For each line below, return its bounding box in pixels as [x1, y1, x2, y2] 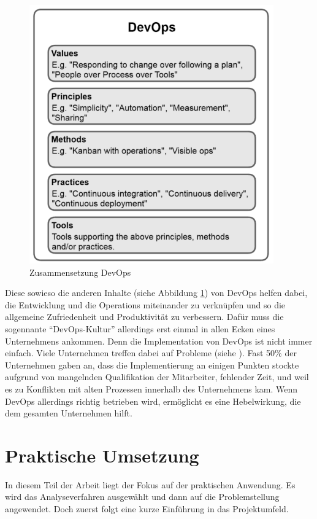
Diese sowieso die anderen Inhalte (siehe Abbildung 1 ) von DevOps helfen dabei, [5, 286, 308, 299]
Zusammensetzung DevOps [29, 265, 131, 278]
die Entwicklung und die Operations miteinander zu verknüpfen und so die [5, 298, 286, 311]
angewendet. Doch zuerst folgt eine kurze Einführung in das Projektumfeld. [5, 502, 289, 515]
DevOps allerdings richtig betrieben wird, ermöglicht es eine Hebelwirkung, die [5, 394, 301, 407]
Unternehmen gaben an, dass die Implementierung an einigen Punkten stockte [5, 358, 299, 371]
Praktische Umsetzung [5, 442, 199, 467]
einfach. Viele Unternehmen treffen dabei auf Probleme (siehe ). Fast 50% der [5, 346, 297, 359]
